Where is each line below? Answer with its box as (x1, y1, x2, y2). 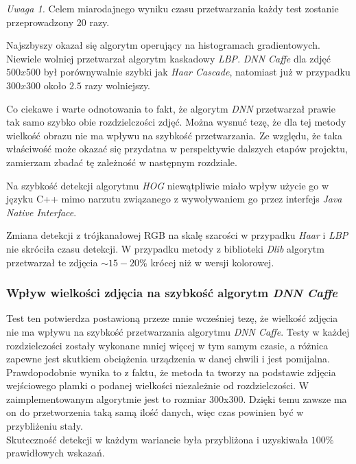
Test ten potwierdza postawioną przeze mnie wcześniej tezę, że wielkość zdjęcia (6, 311, 338, 325)
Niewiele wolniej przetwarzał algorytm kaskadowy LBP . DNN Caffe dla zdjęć (6, 51, 331, 65)
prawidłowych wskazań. (6, 445, 105, 460)
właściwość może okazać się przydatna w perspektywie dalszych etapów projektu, (6, 141, 348, 156)
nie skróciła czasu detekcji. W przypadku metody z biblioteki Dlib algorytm (6, 241, 324, 255)
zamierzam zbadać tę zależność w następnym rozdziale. (6, 154, 237, 169)
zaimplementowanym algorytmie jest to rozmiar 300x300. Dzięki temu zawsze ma (6, 391, 347, 406)
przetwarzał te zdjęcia (6, 255, 98, 269)
